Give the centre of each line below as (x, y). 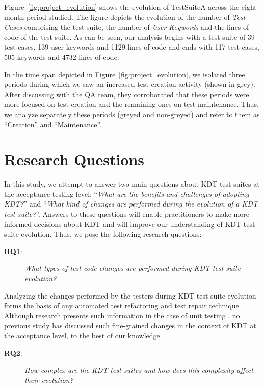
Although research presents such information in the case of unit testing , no (122, 315)
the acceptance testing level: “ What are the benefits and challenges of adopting (127, 193)
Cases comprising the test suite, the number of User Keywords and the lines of (127, 27)
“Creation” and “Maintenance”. (53, 124)
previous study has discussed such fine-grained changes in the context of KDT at (130, 325)
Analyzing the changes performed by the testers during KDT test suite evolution (130, 295)
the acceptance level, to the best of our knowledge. (83, 335)
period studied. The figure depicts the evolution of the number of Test (136, 17)
